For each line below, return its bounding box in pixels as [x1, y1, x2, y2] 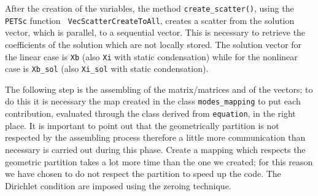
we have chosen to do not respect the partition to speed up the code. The [5, 167, 281, 180]
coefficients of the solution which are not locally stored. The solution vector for [5, 37, 302, 50]
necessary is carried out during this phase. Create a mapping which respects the [5, 143, 306, 155]
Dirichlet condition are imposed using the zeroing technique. [5, 179, 231, 192]
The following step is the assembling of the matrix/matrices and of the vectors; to [5, 82, 313, 95]
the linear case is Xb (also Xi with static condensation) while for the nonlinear [5, 50, 298, 63]
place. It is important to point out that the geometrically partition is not [5, 119, 279, 131]
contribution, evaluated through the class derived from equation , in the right [5, 107, 296, 120]
